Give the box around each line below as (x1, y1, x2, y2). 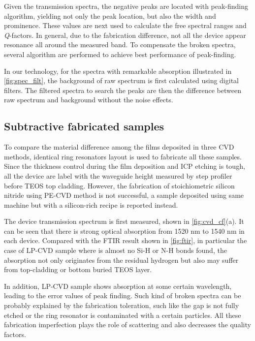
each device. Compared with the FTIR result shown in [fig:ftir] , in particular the (4, 235, 247, 246)
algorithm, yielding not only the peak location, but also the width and (4, 10, 216, 21)
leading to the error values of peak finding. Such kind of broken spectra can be (4, 290, 241, 301)
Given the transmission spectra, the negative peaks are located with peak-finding (4, 1, 249, 11)
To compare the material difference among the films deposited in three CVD (4, 142, 234, 152)
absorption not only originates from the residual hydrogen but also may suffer (4, 254, 239, 265)
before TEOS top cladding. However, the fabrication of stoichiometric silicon (4, 180, 235, 190)
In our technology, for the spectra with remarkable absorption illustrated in (4, 65, 232, 76)
